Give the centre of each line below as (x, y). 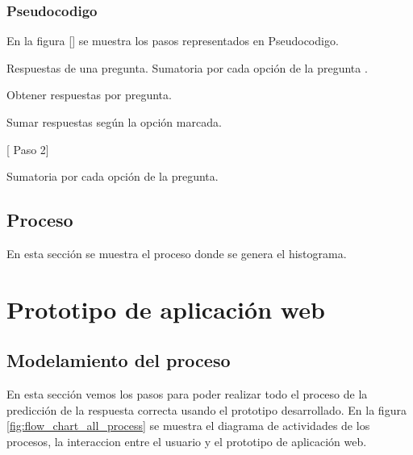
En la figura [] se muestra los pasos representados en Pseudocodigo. (173, 41)
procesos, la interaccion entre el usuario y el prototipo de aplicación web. (187, 441)
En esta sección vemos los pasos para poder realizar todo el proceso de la (187, 394)
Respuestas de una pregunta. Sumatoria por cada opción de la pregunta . (187, 67)
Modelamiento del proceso (119, 360)
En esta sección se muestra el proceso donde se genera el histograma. (177, 253)
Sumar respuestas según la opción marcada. (114, 122)
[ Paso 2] (28, 149)
